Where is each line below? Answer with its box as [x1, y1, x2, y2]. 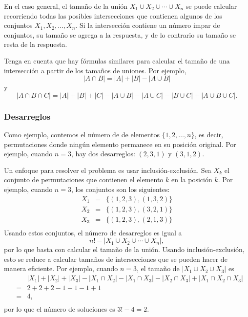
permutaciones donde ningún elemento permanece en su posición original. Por [4, 139, 236, 149]
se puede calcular [186, 1, 237, 11]
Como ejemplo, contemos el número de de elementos [4, 129, 160, 139]
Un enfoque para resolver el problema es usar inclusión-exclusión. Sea [4, 165, 211, 175]
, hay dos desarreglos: [71, 148, 135, 159]
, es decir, [194, 129, 223, 139]
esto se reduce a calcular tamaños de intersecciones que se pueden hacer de [4, 254, 227, 264]
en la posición [171, 174, 212, 185]
